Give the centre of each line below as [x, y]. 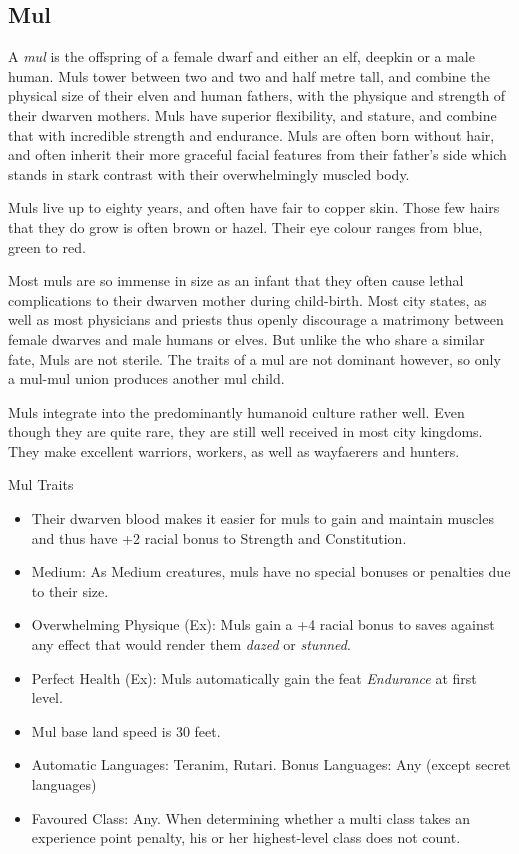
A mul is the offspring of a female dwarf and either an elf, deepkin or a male [241, 56]
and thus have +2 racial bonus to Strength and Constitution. [219, 537]
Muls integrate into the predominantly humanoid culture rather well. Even [236, 411]
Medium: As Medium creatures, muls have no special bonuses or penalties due [271, 571]
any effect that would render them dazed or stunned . [191, 644]
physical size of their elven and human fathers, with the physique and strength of [257, 95]
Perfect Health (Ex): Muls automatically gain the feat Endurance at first [254, 677]
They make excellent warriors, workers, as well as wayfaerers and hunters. [234, 450]
